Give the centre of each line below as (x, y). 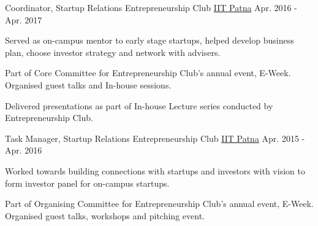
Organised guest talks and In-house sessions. (88, 84)
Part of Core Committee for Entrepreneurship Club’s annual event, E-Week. (148, 73)
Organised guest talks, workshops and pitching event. (105, 215)
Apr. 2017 (24, 19)
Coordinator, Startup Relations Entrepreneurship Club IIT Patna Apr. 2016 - (151, 7)
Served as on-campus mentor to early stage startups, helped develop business (150, 40)
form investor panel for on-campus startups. (87, 183)
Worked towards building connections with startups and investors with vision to (155, 170)
